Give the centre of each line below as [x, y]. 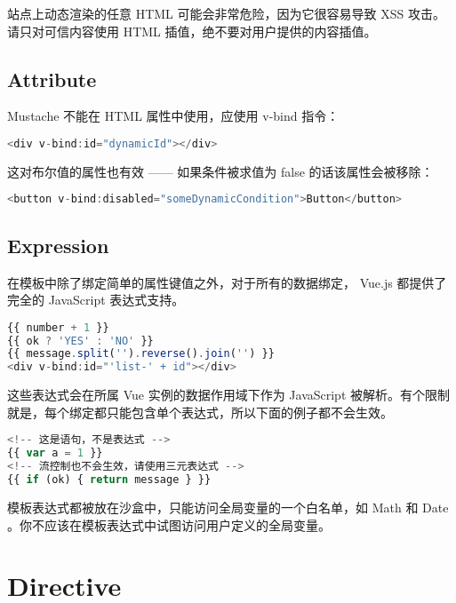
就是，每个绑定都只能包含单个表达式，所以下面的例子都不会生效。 [200, 412]
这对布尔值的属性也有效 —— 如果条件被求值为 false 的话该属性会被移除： [220, 171]
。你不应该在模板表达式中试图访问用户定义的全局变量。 [169, 524]
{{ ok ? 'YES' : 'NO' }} [80, 341]
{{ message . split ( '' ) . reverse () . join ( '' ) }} [141, 354]
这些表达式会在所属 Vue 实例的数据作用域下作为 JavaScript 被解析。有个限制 [229, 395]
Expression [58, 245]
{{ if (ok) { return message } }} [109, 480]
